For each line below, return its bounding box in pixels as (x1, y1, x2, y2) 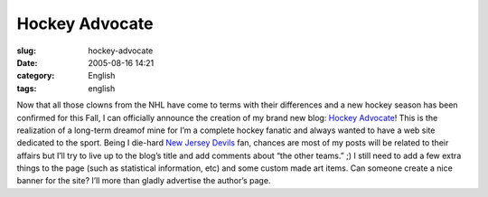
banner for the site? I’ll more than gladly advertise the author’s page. (16, 175, 271, 186)
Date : (16, 57, 38, 68)
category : (16, 70, 55, 81)
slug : (16, 45, 36, 56)
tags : (16, 82, 37, 94)
